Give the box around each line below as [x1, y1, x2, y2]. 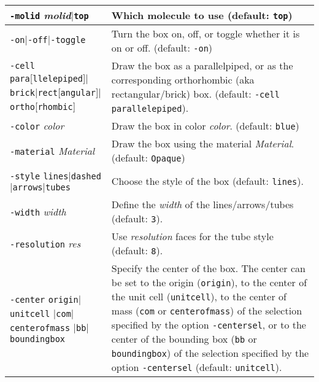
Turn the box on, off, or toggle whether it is [111, 26, 300, 41]
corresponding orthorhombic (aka [111, 72, 255, 87]
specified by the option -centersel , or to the [111, 318, 306, 332]
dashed [71, 171, 101, 181]
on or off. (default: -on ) [111, 41, 213, 55]
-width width [10, 204, 66, 219]
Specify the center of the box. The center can [111, 261, 306, 275]
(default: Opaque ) [111, 150, 185, 165]
